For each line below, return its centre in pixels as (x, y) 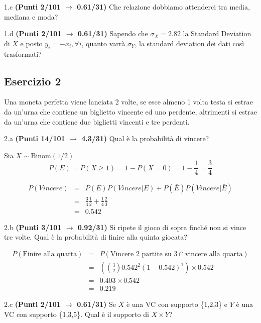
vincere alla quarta (214, 254)
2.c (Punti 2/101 (32, 304)
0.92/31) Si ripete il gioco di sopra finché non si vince (162, 227)
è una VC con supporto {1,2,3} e (177, 304)
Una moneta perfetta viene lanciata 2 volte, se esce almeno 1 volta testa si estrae (128, 102)
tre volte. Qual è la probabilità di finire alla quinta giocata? (96, 237)
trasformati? (23, 53)
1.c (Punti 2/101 (32, 7)
